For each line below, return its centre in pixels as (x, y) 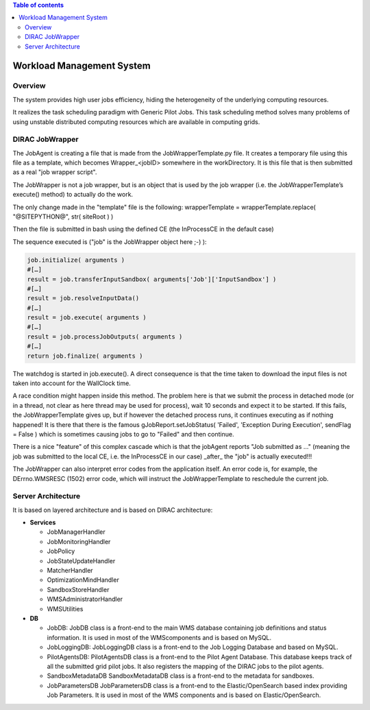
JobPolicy (61, 551)
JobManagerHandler (76, 532)
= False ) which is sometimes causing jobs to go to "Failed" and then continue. (123, 434)
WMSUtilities (65, 609)
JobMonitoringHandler (79, 541)
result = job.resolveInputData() (83, 298)
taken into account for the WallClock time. (72, 383)
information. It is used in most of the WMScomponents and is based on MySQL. (159, 637)
